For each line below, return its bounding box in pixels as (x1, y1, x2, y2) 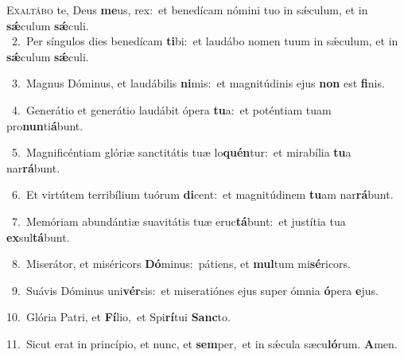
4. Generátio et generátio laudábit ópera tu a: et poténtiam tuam (11, 101, 332, 118)
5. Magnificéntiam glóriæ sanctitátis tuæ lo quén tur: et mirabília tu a (11, 144, 352, 161)
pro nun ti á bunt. (6, 117, 84, 134)
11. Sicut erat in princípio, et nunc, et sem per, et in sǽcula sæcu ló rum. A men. (6, 335, 398, 351)
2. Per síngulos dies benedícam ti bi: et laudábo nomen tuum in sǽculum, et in (11, 33, 398, 49)
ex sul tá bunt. (6, 228, 70, 245)
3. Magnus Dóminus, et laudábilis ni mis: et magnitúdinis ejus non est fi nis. (11, 75, 385, 91)
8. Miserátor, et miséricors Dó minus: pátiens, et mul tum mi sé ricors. (11, 255, 352, 272)
